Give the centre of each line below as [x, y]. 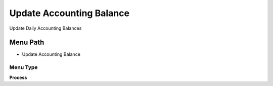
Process [18, 77]
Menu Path [27, 42]
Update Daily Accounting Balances [45, 28]
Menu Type [24, 67]
